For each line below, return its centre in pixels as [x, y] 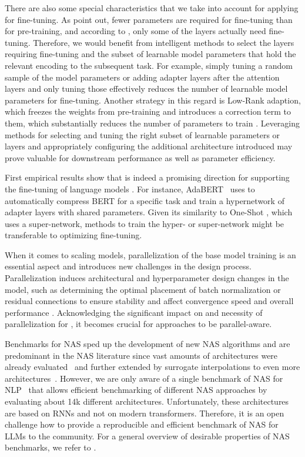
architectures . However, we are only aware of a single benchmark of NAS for [144, 378]
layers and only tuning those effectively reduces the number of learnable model [146, 89]
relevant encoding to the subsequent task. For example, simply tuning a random [149, 65]
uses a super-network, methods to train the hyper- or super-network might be [145, 223]
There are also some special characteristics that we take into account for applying [152, 8]
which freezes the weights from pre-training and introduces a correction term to [148, 111]
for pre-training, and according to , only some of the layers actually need [135, 31]
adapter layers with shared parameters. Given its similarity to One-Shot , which [149, 212]
